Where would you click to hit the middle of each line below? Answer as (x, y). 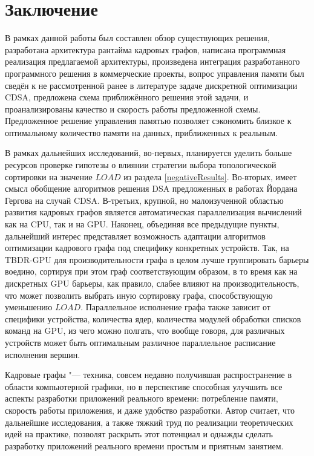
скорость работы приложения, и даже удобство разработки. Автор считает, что (150, 410)
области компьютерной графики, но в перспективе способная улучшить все (144, 386)
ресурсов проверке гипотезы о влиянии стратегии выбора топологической (141, 165)
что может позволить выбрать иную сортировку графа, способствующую (139, 295)
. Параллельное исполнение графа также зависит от (175, 307)
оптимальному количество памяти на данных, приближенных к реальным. (141, 132)
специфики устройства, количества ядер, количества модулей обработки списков (153, 318)
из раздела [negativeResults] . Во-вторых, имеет (210, 176)
